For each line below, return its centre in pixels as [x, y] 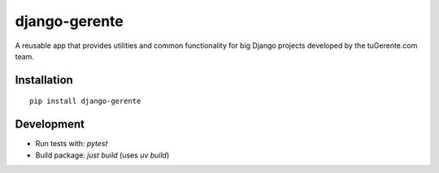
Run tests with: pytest [72, 144]
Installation [44, 80]
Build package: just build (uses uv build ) [102, 155]
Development [50, 125]
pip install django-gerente [85, 101]
